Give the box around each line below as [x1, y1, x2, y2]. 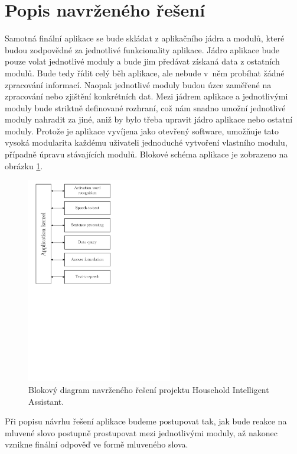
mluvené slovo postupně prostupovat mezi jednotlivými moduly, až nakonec [5, 426, 278, 439]
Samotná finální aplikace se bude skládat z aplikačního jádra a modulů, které [5, 32, 285, 44]
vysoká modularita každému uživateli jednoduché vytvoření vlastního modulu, [5, 136, 288, 149]
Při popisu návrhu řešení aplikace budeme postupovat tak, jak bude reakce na [5, 415, 287, 427]
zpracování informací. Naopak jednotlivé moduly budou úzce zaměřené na [5, 78, 272, 91]
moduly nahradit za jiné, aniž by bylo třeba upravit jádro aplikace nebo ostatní [5, 113, 293, 125]
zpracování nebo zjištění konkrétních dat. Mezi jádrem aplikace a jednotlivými [5, 90, 288, 102]
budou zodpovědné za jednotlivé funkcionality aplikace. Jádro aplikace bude [5, 43, 280, 56]
